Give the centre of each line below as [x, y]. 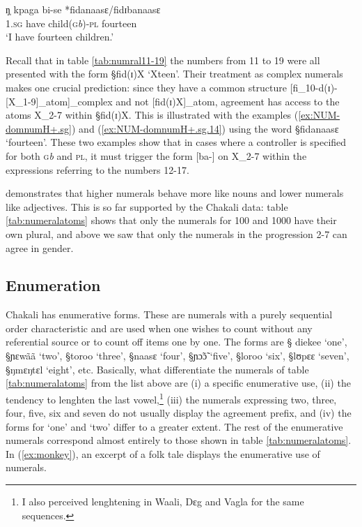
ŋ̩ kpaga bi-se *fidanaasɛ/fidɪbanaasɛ [83, 9]
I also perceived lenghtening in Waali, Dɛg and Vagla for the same [163, 502]
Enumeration [53, 285]
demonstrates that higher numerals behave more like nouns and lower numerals [175, 193]
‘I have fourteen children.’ [60, 37]
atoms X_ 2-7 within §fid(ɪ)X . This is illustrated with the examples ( [152, 115]
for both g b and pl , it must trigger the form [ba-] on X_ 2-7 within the [156, 155]
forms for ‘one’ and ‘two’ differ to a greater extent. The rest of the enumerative [174, 426]
